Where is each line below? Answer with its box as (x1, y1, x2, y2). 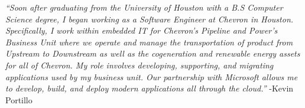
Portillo (5, 93, 33, 106)
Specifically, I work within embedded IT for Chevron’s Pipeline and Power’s (5, 24, 278, 37)
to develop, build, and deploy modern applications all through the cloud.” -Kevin (5, 82, 294, 94)
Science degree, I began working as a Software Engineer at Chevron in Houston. (5, 12, 294, 25)
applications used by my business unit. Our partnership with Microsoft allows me (5, 70, 298, 83)
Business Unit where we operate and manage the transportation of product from (5, 35, 293, 48)
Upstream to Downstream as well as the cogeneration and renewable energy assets (5, 47, 300, 60)
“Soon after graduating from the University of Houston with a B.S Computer (5, 1, 283, 13)
